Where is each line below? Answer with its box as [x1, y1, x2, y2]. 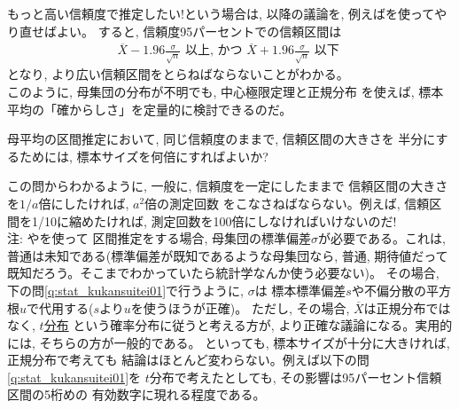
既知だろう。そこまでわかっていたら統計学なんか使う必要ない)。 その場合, [7, 263, 440, 282]
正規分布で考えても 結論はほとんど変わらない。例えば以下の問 [7, 350, 370, 369]
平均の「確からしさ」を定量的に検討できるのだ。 [7, 99, 292, 118]
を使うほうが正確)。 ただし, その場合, [130, 298, 350, 317]
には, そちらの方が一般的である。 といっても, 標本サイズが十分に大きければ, [7, 333, 450, 351]
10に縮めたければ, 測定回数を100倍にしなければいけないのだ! [43, 211, 397, 230]
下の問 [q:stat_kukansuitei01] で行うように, [7, 280, 244, 299]
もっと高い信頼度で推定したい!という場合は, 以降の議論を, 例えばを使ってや [7, 4, 447, 22]
